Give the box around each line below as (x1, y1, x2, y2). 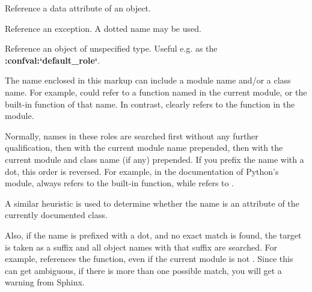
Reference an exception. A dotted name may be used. (5, 22, 201, 34)
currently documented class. (5, 208, 108, 221)
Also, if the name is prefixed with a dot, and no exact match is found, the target (5, 228, 302, 241)
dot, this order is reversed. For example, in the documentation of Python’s (5, 165, 279, 177)
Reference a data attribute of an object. (5, 2, 151, 14)
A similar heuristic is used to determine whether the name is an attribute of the (5, 196, 299, 209)
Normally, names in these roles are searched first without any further (5, 129, 258, 142)
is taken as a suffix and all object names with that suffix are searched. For (5, 240, 278, 253)
